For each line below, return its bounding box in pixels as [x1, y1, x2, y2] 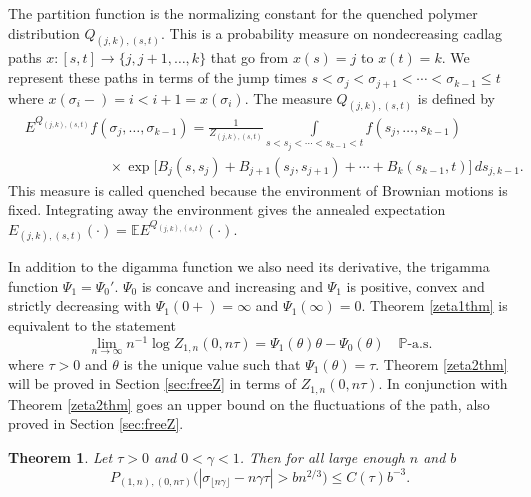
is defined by [417, 87, 495, 108]
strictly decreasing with [8, 295, 151, 316]
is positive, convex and [346, 275, 485, 296]
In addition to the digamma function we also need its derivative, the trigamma [8, 256, 490, 277]
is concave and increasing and [141, 275, 323, 296]
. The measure [244, 87, 332, 108]
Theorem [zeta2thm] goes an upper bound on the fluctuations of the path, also [8, 393, 490, 414]
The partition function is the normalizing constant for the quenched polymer [8, 3, 478, 23]
